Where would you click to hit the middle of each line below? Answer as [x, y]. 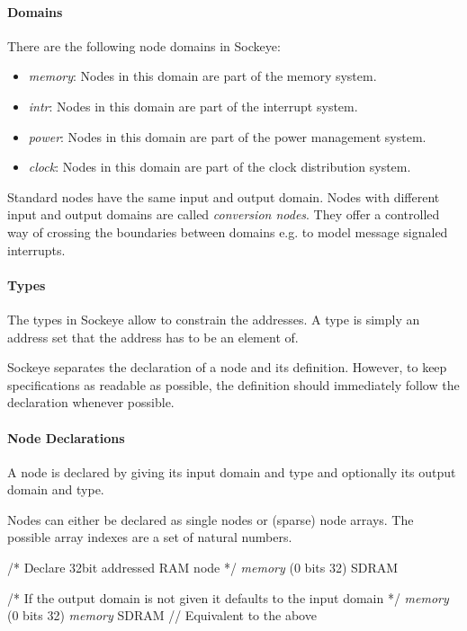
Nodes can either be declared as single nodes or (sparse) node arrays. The [211, 519]
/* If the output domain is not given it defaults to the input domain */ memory [228, 597]
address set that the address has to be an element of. [153, 337]
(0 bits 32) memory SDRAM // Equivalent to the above [162, 615]
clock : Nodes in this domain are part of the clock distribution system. [220, 167]
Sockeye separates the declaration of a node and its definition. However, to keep [227, 367]
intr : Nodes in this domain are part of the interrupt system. [193, 106]
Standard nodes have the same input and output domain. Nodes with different [224, 196]
